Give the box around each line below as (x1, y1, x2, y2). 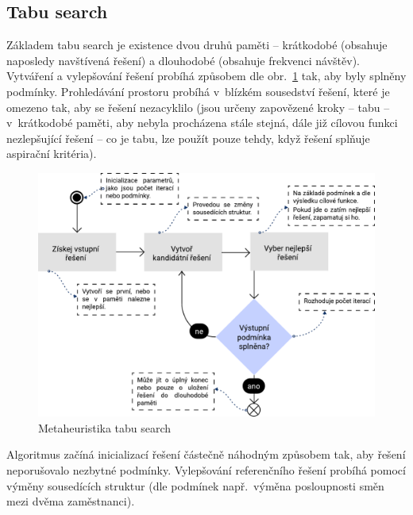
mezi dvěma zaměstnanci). (6, 493, 135, 509)
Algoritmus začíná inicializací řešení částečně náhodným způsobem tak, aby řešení (6, 446, 406, 463)
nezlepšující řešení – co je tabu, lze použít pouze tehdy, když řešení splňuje (6, 129, 370, 146)
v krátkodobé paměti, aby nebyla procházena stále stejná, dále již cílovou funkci (6, 114, 398, 131)
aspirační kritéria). (6, 145, 97, 162)
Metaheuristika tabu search (38, 419, 172, 436)
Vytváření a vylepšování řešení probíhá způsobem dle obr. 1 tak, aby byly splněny (6, 67, 407, 84)
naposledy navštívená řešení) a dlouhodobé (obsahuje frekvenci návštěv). (6, 52, 361, 68)
